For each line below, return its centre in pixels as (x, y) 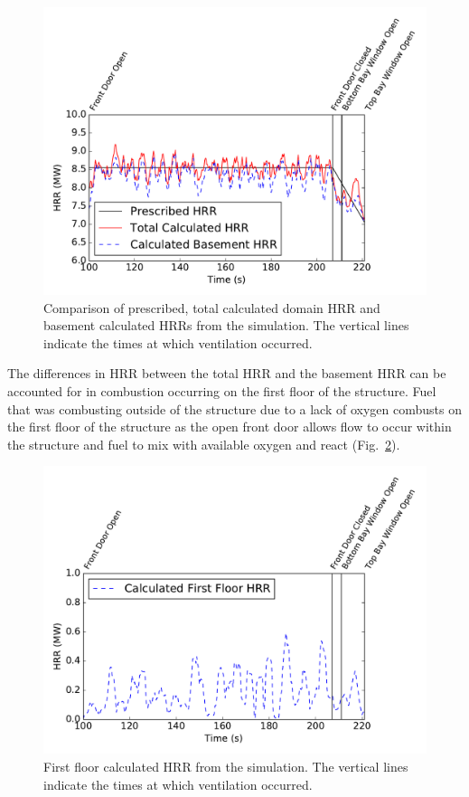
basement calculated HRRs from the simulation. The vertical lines (226, 325)
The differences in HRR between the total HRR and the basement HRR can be (227, 373)
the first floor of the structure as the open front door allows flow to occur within (230, 427)
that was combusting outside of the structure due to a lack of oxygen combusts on (234, 408)
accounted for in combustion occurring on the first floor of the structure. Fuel (222, 390)
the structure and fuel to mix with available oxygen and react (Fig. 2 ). (204, 444)
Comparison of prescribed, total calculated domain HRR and (212, 307)
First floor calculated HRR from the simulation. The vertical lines (226, 766)
